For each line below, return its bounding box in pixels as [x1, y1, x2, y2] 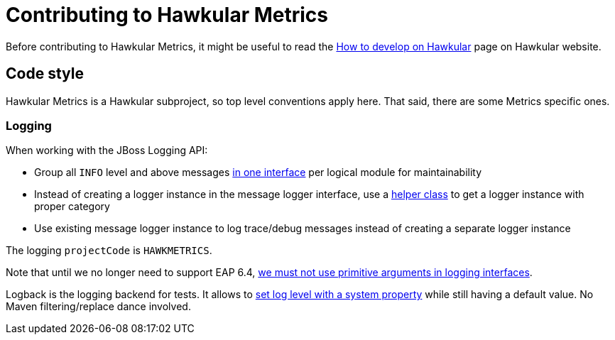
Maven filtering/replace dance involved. [6, 300, 191, 313]
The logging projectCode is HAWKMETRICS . [6, 244, 212, 257]
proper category [34, 200, 110, 213]
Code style [6, 65, 84, 83]
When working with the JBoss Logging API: [6, 144, 208, 157]
